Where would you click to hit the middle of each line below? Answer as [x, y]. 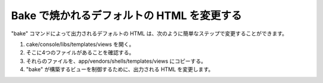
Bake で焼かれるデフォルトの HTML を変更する [127, 16]
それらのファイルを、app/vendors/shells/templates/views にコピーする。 [116, 61]
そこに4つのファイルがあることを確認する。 [80, 53]
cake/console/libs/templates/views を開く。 [80, 44]
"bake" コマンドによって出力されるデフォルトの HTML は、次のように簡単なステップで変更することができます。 [149, 33]
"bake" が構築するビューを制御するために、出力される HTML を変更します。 [120, 69]
